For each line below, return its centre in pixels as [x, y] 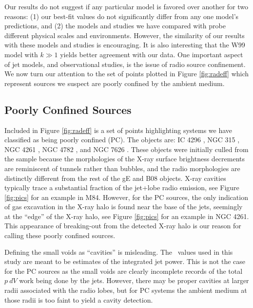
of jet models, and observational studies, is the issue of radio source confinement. [125, 64]
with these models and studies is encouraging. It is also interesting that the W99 [125, 45]
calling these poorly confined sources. [60, 235]
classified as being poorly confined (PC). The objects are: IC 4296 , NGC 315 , [122, 140]
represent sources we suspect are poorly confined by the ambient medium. [115, 83]
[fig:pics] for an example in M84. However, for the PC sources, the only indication [126, 197]
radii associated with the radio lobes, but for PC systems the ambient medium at [126, 290]
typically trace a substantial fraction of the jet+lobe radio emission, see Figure [122, 187]
